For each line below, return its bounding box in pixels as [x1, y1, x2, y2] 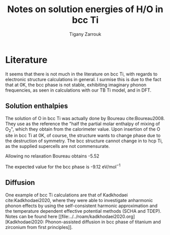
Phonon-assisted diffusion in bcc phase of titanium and [45, 219, 161, 225]
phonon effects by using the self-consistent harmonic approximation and [5, 203, 158, 209]
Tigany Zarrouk [69, 31, 101, 37]
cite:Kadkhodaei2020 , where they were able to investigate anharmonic [5, 197, 153, 203]
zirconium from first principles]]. [5, 224, 73, 230]
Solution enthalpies [5, 102, 69, 110]
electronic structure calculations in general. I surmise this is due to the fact [5, 76, 161, 82]
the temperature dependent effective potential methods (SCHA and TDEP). [5, 208, 161, 214]
